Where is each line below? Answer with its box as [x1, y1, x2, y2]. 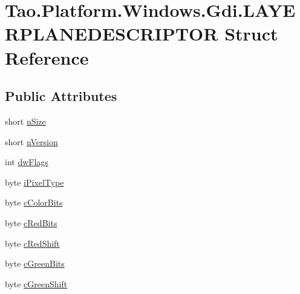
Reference [5, 45, 89, 70]
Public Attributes [5, 87, 117, 105]
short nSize [5, 114, 46, 127]
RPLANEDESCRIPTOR [5, 21, 218, 46]
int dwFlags [5, 155, 48, 168]
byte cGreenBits [5, 257, 65, 270]
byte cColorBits [5, 196, 63, 209]
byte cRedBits [5, 216, 57, 229]
